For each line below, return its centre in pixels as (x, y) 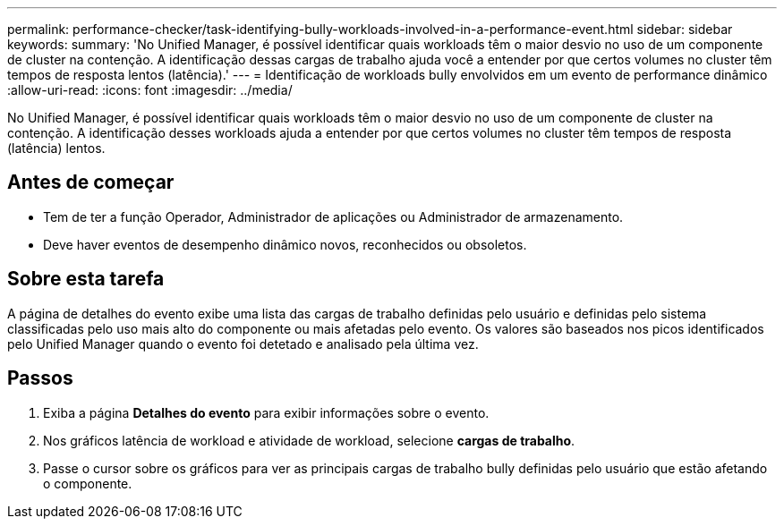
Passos (40, 378)
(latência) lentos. (56, 148)
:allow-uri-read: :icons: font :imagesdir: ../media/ (150, 90)
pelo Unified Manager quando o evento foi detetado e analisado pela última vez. (243, 344)
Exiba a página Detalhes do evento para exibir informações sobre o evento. (266, 412)
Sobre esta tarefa (86, 279)
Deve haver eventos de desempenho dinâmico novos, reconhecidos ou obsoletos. (285, 244)
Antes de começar (91, 182)
